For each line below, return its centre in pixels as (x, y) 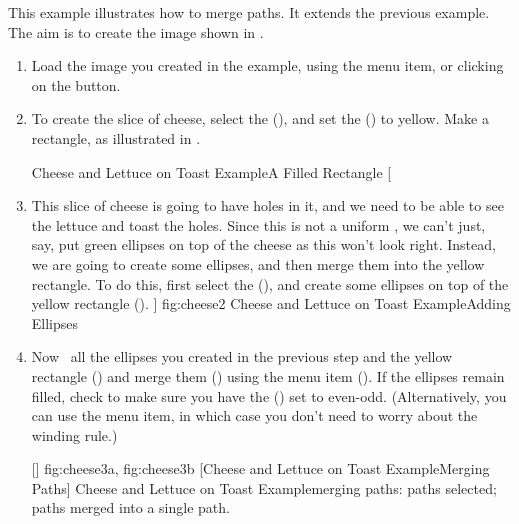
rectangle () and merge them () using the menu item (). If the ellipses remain (268, 375)
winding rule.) (74, 434)
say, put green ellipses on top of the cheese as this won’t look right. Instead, (263, 244)
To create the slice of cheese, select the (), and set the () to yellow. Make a (260, 118)
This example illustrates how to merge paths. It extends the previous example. (249, 12)
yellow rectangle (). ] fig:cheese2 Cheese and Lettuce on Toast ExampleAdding (271, 303)
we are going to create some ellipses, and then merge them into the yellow (258, 263)
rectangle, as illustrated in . (116, 137)
